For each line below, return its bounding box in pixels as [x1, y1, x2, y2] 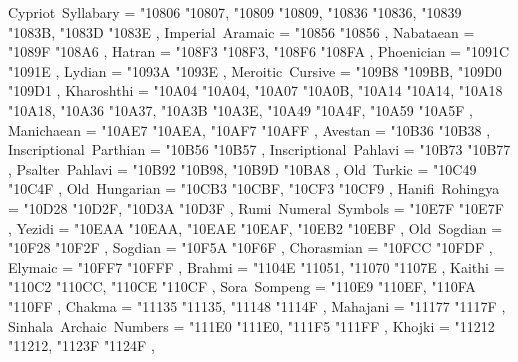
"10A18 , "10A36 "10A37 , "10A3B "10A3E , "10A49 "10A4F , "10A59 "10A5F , [8, 99, 473, 120]
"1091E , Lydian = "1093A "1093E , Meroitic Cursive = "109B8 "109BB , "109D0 [8, 60, 502, 81]
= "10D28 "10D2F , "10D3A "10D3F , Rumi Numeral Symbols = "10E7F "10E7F [8, 197, 504, 218]
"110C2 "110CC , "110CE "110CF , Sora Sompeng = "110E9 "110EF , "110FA [8, 276, 476, 297]
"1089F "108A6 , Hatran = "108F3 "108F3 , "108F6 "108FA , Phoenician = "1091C [8, 41, 510, 62]
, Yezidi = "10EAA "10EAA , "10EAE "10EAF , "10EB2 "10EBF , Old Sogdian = [8, 217, 503, 238]
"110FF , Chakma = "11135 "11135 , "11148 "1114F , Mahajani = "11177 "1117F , [8, 295, 506, 316]
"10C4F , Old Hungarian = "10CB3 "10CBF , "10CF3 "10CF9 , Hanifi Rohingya [8, 178, 500, 199]
